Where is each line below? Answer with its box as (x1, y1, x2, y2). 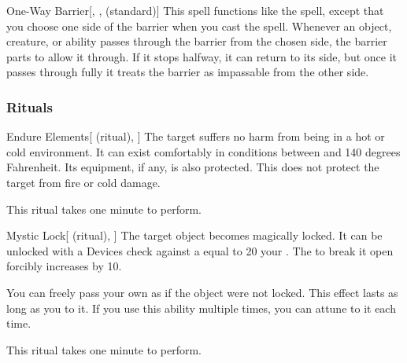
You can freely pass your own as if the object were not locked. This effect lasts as (6, 284, 398, 300)
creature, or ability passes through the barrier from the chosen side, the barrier (6, 33, 387, 49)
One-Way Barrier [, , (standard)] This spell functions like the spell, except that (6, 2, 384, 18)
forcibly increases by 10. (6, 258, 122, 274)
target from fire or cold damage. (6, 174, 161, 190)
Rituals (6, 97, 53, 116)
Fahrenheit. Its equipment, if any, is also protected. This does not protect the (6, 159, 379, 175)
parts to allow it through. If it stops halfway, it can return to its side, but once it (6, 48, 398, 64)
